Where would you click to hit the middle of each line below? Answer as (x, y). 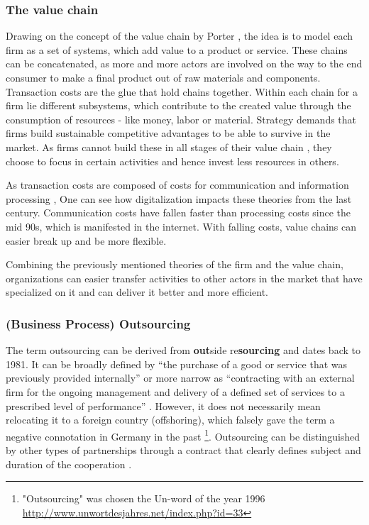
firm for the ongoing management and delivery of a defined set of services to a (175, 391)
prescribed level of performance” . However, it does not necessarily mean (163, 405)
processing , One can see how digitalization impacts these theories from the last (179, 198)
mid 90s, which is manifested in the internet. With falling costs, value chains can (181, 226)
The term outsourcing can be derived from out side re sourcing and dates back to (183, 350)
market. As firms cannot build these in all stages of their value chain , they (169, 147)
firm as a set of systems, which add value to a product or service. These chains (177, 49)
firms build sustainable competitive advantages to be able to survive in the (168, 133)
